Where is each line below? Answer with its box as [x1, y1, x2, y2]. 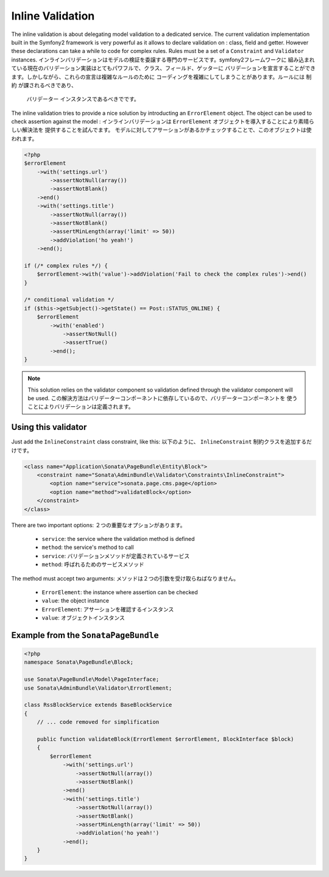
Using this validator [11, 422, 87, 432]
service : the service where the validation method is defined [41, 535, 195, 542]
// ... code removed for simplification [37, 718, 160, 726]
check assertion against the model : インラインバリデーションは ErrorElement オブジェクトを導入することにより [11, 118, 299, 125]
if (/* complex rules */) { [24, 262, 108, 269]
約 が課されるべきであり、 [11, 81, 77, 88]
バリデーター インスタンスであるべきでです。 [26, 95, 140, 103]
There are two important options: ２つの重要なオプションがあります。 [11, 521, 186, 529]
